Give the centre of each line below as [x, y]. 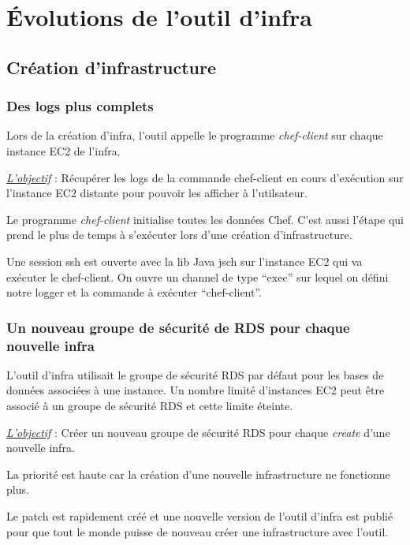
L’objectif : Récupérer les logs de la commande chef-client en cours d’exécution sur [205, 177]
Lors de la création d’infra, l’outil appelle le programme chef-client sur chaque [195, 135]
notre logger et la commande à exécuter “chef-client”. [134, 292]
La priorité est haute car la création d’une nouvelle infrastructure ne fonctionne [198, 474]
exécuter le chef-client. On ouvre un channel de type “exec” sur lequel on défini [198, 276]
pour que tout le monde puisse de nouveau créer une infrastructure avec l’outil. [198, 531]
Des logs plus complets [80, 106]
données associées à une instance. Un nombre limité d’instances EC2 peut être [196, 390]
